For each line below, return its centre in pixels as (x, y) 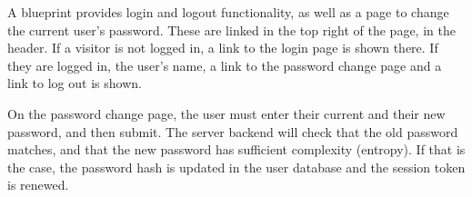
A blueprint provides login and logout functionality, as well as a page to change (228, 12)
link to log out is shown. (75, 83)
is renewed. (38, 185)
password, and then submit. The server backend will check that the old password (233, 131)
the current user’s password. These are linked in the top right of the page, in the (231, 30)
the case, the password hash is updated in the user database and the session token (236, 167)
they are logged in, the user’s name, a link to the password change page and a (225, 65)
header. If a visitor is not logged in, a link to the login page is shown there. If (223, 48)
